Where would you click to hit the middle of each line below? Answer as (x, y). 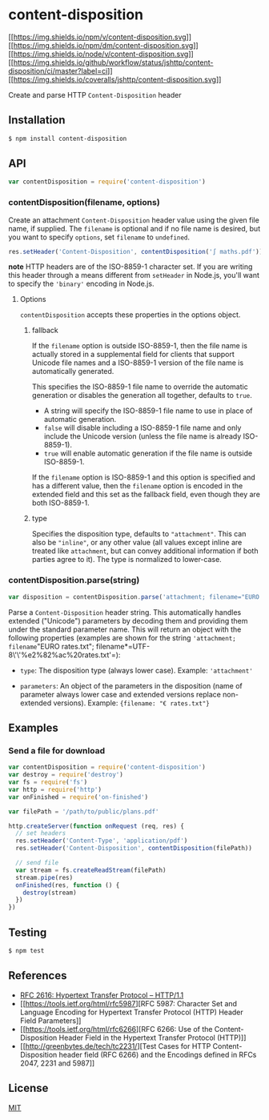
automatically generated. (73, 371)
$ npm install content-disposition (68, 138)
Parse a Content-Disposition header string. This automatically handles (125, 612)
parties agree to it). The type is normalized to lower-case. (126, 560)
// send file (37, 863)
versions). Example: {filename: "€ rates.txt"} (131, 703)
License (28, 1088)
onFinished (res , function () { (68, 885)
